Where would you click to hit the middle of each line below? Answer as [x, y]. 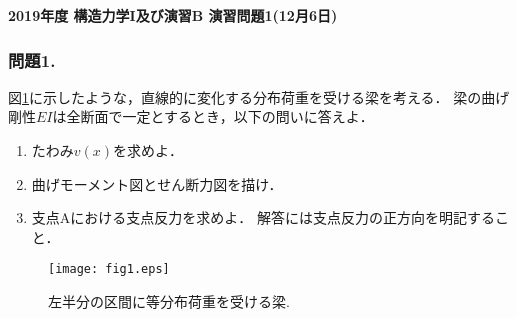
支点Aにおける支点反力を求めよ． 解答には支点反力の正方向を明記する [263, 217]
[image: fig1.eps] [109, 269]
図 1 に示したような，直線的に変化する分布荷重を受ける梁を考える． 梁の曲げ [259, 96]
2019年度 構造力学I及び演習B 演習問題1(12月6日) [173, 15]
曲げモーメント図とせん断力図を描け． [157, 183]
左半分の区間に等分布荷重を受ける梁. [169, 301]
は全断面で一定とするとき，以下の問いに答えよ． [213, 116]
